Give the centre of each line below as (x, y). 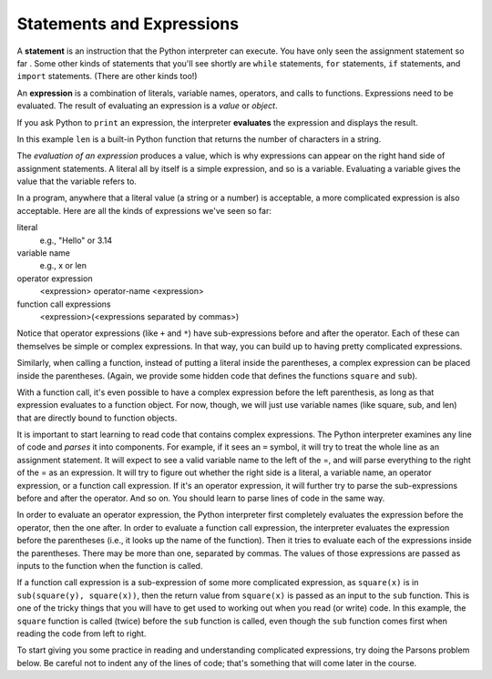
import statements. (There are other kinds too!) (107, 76)
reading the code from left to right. (82, 633)
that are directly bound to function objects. (97, 418)
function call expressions (64, 304)
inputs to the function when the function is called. (110, 566)
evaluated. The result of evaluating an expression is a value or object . (147, 106)
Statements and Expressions (128, 24)
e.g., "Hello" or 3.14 (76, 240)
